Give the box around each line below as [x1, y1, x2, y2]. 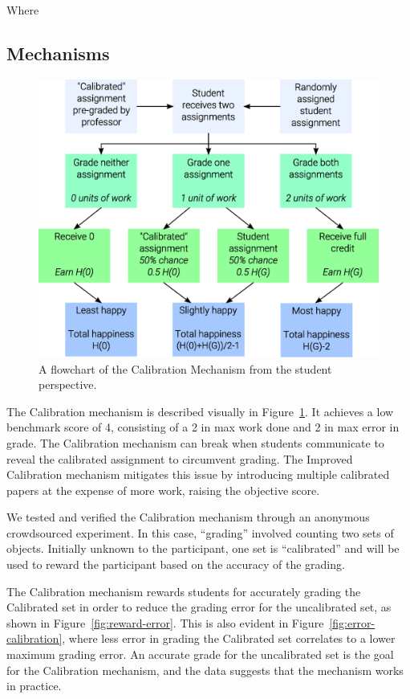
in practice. [6, 677, 62, 694]
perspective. [39, 376, 97, 393]
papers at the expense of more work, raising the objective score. [6, 481, 320, 498]
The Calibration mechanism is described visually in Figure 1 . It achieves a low [6, 403, 394, 419]
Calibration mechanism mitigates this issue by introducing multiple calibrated [6, 466, 390, 483]
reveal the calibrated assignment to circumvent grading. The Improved [6, 450, 353, 467]
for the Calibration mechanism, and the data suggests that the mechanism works [6, 661, 404, 678]
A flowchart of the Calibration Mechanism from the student [39, 360, 332, 377]
